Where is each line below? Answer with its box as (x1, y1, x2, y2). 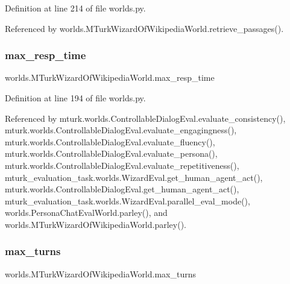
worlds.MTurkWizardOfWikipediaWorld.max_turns (5, 267, 197, 280)
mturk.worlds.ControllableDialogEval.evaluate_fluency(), (5, 135, 215, 148)
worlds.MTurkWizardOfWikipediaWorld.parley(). (5, 218, 186, 230)
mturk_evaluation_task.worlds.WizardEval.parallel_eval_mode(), (5, 194, 250, 207)
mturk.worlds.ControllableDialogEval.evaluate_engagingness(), (5, 124, 237, 136)
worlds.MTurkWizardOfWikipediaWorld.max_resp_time (5, 71, 215, 84)
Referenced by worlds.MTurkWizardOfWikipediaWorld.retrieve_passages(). (5, 22, 284, 34)
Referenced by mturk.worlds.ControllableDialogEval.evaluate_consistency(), (5, 112, 286, 124)
